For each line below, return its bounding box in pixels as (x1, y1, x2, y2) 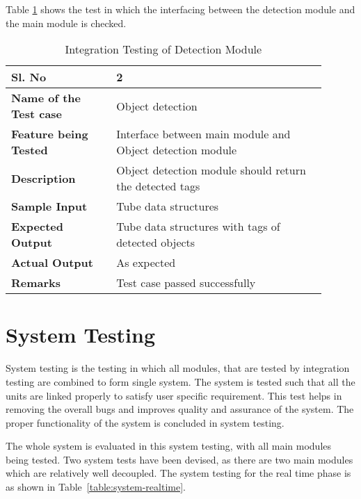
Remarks (11, 275, 61, 291)
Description (11, 170, 76, 186)
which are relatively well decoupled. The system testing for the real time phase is (6, 466, 351, 480)
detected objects (116, 234, 195, 251)
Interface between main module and (116, 126, 291, 142)
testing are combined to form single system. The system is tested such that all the (6, 374, 355, 388)
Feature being (11, 126, 88, 142)
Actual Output (11, 254, 93, 271)
